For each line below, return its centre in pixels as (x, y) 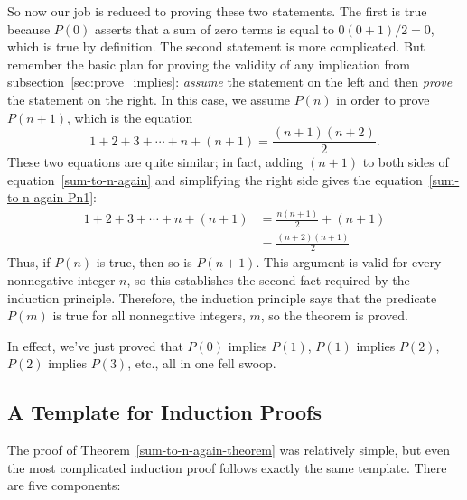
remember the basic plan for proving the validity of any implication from (209, 64)
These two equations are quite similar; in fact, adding (155, 162)
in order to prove (383, 99)
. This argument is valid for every (349, 262)
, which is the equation (130, 117)
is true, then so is (144, 262)
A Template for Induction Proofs (165, 412)
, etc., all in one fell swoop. (202, 363)
